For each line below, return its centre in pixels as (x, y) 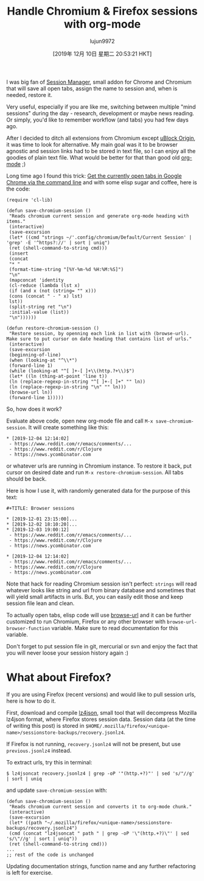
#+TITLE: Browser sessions (40, 508)
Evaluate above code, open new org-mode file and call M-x (80, 421)
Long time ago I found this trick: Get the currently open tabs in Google (94, 176)
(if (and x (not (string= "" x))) (53, 291)
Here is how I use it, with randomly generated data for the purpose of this (98, 490)
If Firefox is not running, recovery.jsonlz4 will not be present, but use (93, 744)
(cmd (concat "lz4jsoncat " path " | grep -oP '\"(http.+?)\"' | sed (99, 833)
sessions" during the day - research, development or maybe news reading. (100, 113)
